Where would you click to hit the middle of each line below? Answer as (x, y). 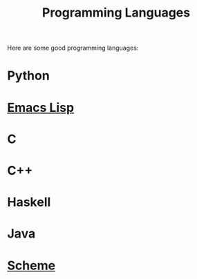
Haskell (29, 202)
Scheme (31, 266)
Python (28, 76)
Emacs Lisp (41, 107)
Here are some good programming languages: (73, 48)
